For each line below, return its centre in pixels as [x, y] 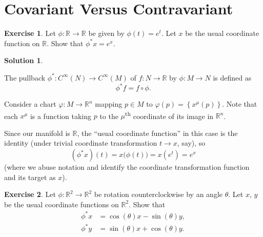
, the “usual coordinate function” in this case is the [157, 133]
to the [109, 116]
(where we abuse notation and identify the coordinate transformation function [127, 167]
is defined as [232, 77]
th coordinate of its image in [169, 115]
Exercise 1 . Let [30, 33]
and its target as [30, 177]
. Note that [240, 104]
